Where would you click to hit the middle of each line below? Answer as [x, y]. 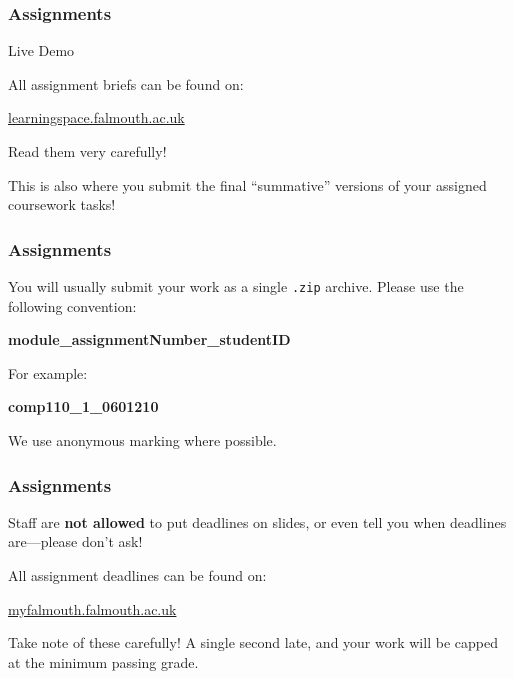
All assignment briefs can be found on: [126, 83]
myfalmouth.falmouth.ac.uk [92, 608]
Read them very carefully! [87, 151]
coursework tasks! [62, 204]
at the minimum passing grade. [103, 661]
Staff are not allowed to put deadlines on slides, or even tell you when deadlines [257, 521]
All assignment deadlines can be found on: [137, 575]
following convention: [72, 305]
